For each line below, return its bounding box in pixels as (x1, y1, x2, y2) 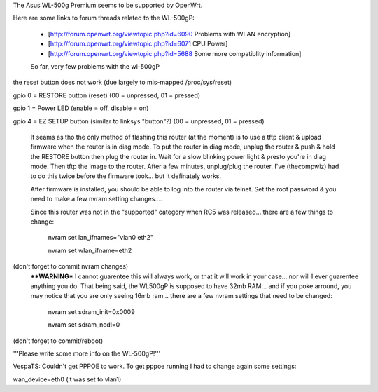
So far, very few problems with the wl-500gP (30, 62, 160, 70)
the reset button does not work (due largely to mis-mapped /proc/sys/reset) (13, 78, 232, 87)
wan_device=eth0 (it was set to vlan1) (13, 375, 122, 384)
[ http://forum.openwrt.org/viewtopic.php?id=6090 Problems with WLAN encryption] (48, 29, 291, 38)
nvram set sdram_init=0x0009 (48, 307, 136, 316)
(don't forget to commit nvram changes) (13, 262, 129, 271)
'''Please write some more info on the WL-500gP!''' (13, 349, 161, 358)
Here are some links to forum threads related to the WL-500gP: (13, 14, 195, 22)
